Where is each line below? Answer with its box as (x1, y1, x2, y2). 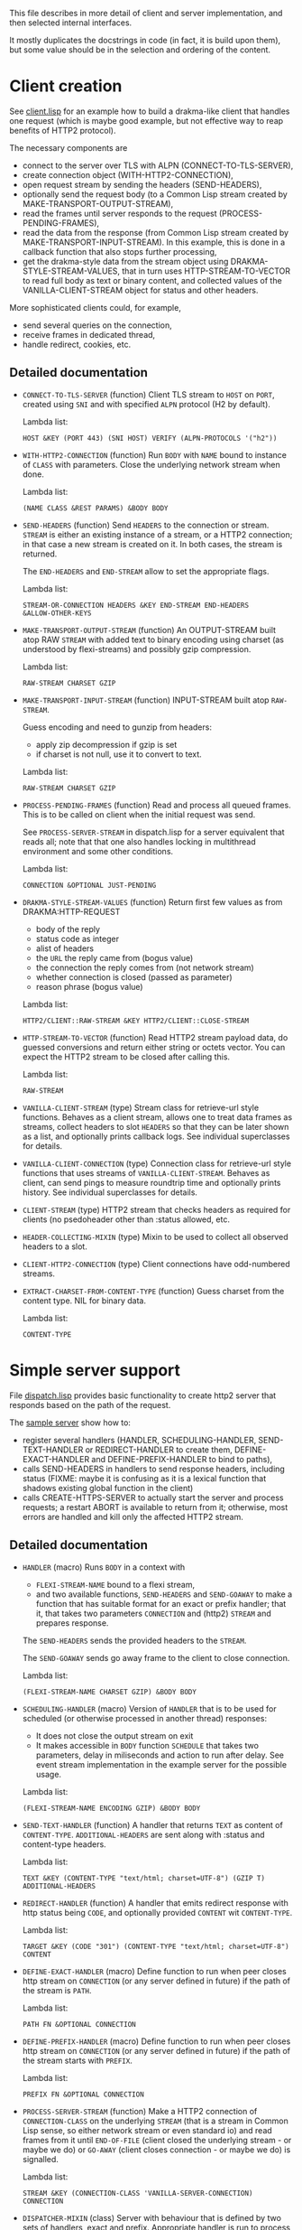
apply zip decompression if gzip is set (35, 739, 178, 750)
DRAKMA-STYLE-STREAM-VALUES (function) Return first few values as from (22, 896, 283, 907)
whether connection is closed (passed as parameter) (35, 971, 233, 983)
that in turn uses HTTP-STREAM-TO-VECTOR (121, 266, 291, 276)
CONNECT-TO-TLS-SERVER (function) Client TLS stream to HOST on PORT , (22, 388, 275, 400)
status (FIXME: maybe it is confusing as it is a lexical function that (22, 1472, 267, 1484)
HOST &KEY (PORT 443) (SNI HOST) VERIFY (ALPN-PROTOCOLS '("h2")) (22, 434, 278, 443)
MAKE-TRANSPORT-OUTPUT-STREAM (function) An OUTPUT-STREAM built (22, 624, 277, 635)
